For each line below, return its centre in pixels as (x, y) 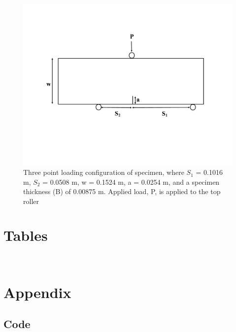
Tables (26, 235)
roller (31, 201)
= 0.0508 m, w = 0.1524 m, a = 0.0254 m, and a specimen (131, 182)
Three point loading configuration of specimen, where (104, 172)
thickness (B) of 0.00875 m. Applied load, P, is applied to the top (122, 191)
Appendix (37, 292)
